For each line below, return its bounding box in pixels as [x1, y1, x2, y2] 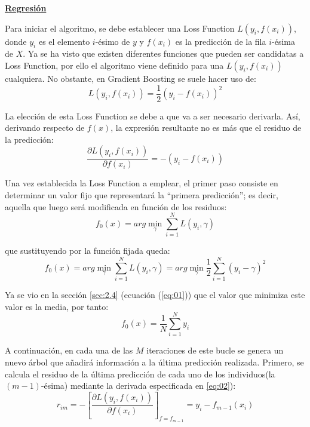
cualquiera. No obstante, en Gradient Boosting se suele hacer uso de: [5, 72, 256, 84]
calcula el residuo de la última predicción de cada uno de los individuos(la [5, 367, 275, 380]
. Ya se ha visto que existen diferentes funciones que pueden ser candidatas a [23, 47, 304, 60]
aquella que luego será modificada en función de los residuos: [5, 200, 227, 213]
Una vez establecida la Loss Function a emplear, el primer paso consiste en [5, 177, 278, 189]
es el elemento [38, 35, 90, 47]
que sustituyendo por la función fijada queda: [5, 244, 170, 257]
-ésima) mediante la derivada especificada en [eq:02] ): [41, 379, 236, 392]
